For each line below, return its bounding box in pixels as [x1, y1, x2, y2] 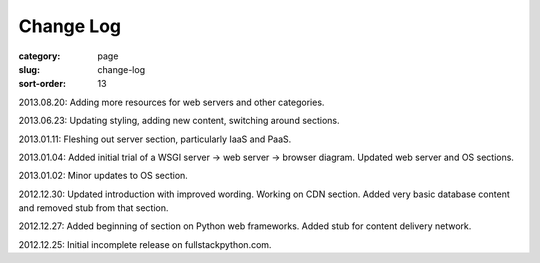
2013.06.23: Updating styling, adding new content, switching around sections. [18, 115, 340, 127]
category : [18, 50, 61, 62]
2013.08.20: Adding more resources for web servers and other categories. [18, 96, 325, 108]
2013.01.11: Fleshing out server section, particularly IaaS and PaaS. [18, 133, 292, 145]
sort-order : [18, 78, 67, 90]
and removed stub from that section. [18, 202, 169, 214]
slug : [18, 63, 40, 75]
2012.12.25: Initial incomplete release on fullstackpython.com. [18, 238, 272, 250]
